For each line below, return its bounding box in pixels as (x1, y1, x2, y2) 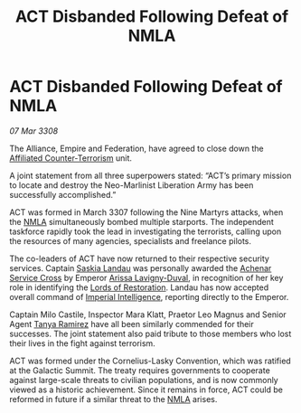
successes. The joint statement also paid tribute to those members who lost (9, 328, 292, 339)
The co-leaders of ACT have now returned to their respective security (9, 253, 269, 264)
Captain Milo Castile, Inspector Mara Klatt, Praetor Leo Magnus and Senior (9, 309, 287, 320)
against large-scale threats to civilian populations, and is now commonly (9, 374, 278, 385)
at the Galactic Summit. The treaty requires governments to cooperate (9, 364, 271, 376)
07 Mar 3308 (9, 125, 59, 136)
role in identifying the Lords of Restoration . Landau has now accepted (9, 282, 269, 293)
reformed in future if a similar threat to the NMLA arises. (9, 393, 218, 404)
